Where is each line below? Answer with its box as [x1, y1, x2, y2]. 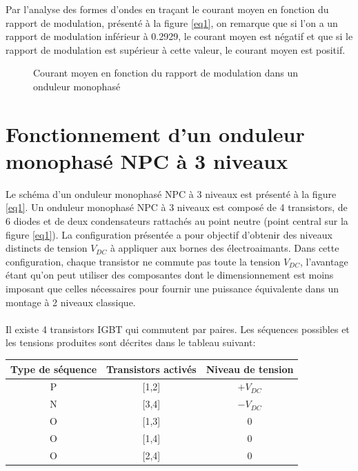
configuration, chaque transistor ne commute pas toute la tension [6, 254, 281, 268]
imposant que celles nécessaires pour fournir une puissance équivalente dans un [6, 281, 339, 296]
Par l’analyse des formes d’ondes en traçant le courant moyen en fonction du [6, 2, 329, 16]
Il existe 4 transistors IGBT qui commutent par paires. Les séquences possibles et [6, 321, 350, 336]
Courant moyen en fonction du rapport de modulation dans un [33, 66, 299, 80]
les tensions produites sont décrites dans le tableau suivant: [6, 335, 256, 350]
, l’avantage [300, 254, 348, 268]
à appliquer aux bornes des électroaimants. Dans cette [110, 241, 339, 255]
